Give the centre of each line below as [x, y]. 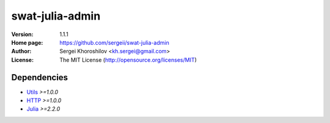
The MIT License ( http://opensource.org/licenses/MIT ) [128, 60]
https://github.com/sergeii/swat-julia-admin [114, 42]
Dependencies [40, 77]
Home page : [27, 42]
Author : [21, 51]
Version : [22, 34]
